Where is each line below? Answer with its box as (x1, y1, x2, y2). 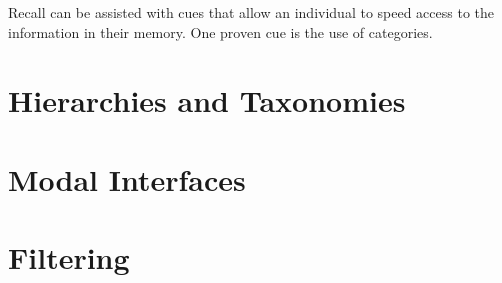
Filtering (8, 237, 130, 278)
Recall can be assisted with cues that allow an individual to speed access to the (8, 2, 495, 22)
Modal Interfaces (8, 158, 246, 199)
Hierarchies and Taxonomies (8, 80, 406, 121)
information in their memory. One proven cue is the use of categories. (8, 21, 433, 42)
